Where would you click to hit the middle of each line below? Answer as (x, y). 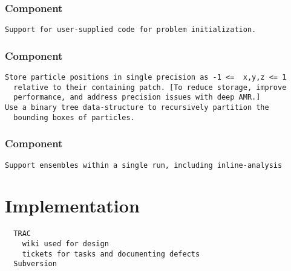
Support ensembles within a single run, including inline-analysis (144, 165)
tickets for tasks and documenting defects (111, 254)
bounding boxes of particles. (74, 117)
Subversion (35, 264)
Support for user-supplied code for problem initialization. (131, 30)
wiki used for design (65, 244)
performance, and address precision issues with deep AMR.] (137, 97)
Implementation (72, 206)
